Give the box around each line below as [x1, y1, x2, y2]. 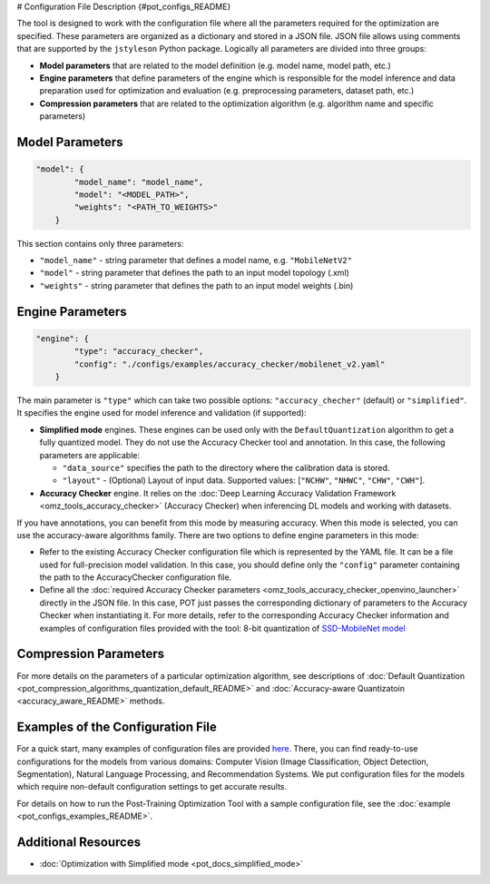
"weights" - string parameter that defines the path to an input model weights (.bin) [39, 280, 354, 290]
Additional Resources [16, 835, 141, 850]
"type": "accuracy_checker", [73, 346, 204, 357]
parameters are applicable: [39, 449, 141, 460]
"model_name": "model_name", [73, 177, 204, 187]
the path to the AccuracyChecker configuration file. [39, 572, 232, 583]
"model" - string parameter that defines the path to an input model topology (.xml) [39, 268, 349, 279]
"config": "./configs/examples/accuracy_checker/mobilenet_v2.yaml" [73, 359, 386, 369]
